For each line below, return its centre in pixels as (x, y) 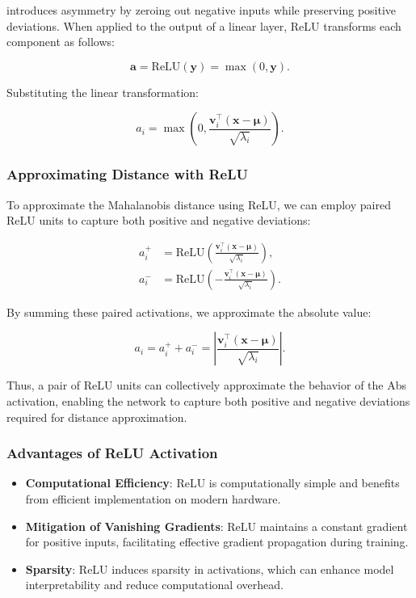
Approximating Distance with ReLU (127, 174)
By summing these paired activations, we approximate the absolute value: (189, 312)
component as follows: (61, 42)
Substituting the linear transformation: (103, 92)
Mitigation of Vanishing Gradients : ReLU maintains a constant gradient (216, 526)
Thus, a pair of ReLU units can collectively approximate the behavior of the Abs (207, 385)
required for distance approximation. (97, 417)
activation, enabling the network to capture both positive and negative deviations (208, 401)
